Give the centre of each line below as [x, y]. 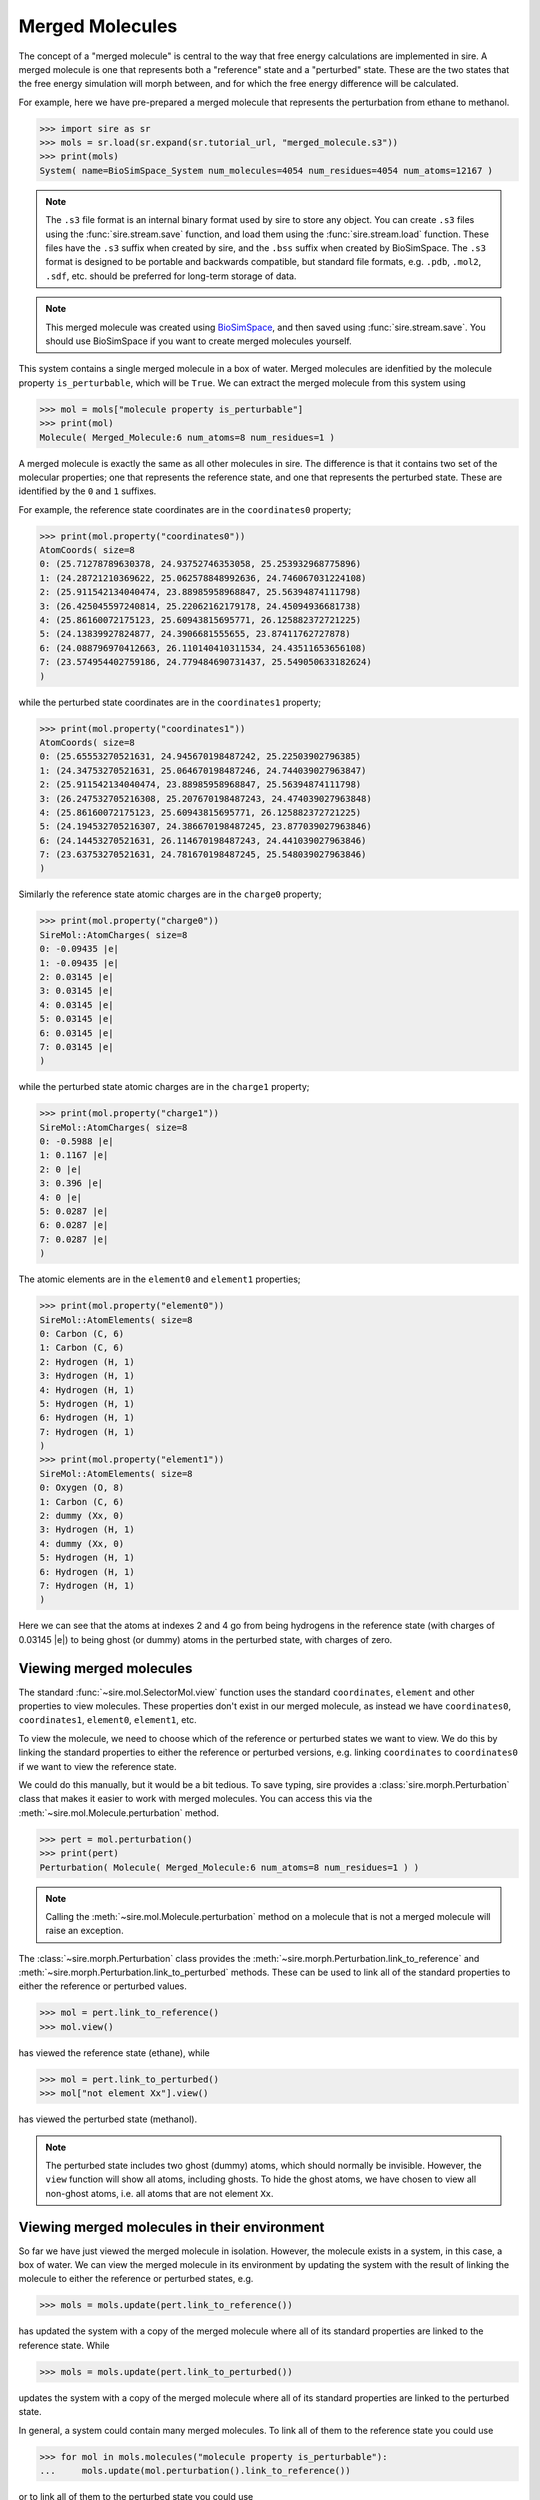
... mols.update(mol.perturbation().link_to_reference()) [195, 2470]
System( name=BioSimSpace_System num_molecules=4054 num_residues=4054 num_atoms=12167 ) [266, 170]
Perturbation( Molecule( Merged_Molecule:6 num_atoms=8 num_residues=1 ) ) [229, 1867]
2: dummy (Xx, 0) [82, 1516]
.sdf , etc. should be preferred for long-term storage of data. [171, 276]
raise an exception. [84, 1931]
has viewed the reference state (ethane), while [114, 2052]
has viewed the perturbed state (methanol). [108, 2119]
